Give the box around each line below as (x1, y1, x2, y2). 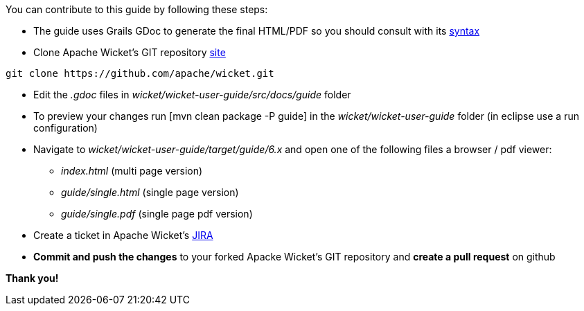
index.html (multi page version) (61, 165, 203, 177)
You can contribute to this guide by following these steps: (6, 3, 268, 15)
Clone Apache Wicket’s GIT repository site (33, 46, 226, 58)
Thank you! (6, 272, 59, 284)
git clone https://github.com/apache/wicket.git (6, 68, 274, 79)
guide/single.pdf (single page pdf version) (61, 208, 253, 220)
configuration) (33, 122, 98, 134)
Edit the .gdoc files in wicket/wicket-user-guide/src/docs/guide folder (33, 89, 351, 100)
